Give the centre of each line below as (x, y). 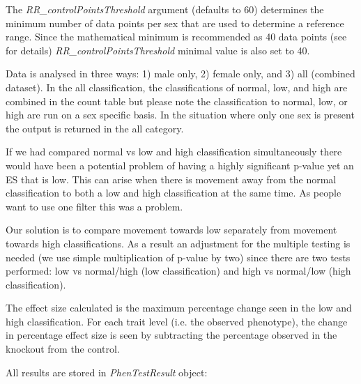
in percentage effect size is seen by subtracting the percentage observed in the (171, 335)
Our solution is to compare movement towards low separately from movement (171, 230)
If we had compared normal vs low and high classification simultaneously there (174, 152)
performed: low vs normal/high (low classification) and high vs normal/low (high (178, 271)
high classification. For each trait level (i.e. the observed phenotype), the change (177, 321)
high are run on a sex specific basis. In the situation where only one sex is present (180, 115)
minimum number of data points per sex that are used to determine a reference (175, 23)
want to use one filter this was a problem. (94, 206)
